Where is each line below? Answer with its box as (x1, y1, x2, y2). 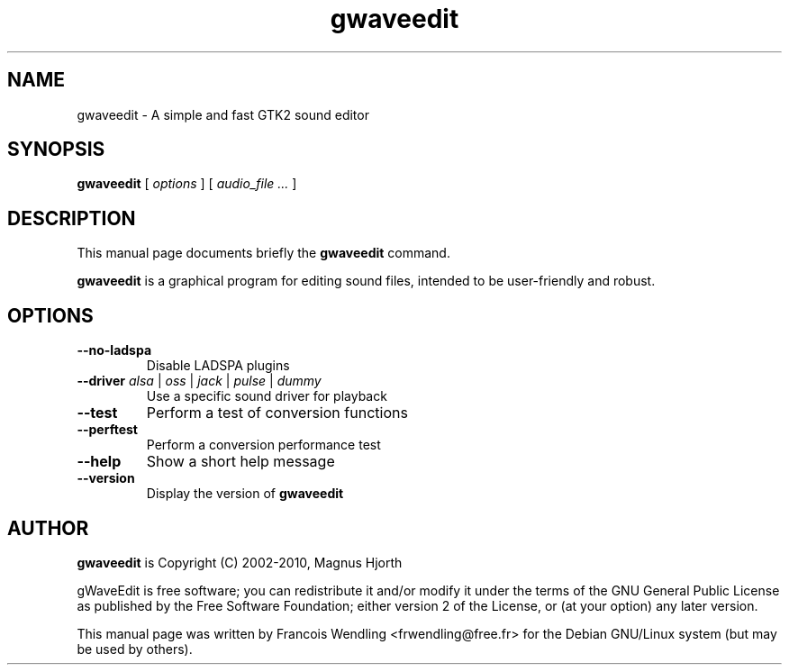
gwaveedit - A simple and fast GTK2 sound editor (77, 106, 369, 123)
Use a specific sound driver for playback (146, 388, 387, 404)
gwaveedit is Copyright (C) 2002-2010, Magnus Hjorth (77, 554, 403, 570)
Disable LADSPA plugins (146, 358, 290, 374)
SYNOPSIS (7, 138, 105, 161)
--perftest (77, 422, 138, 438)
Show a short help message (146, 452, 335, 471)
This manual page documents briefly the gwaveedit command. (77, 245, 450, 261)
